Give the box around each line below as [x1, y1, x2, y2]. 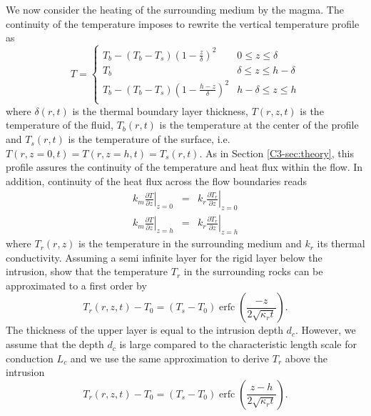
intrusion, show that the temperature [6, 264, 168, 279]
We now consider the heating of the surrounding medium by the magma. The [6, 2, 344, 16]
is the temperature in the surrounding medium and [78, 236, 302, 251]
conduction [6, 350, 54, 365]
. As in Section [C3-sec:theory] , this [199, 145, 354, 160]
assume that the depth [6, 337, 104, 352]
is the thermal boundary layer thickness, [72, 103, 248, 118]
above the [285, 350, 327, 365]
